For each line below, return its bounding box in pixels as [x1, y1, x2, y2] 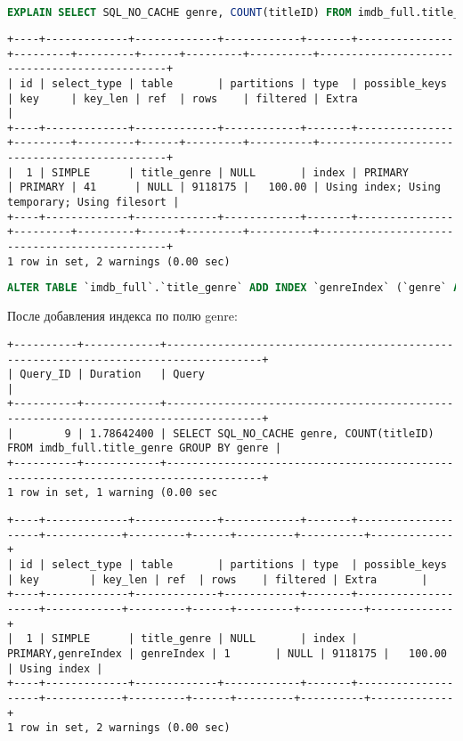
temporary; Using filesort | [7, 196, 180, 209]
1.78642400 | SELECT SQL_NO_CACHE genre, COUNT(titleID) [90, 427, 435, 440]
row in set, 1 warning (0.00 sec [20, 486, 218, 500]
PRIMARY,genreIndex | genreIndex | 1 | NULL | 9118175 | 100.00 [7, 647, 447, 660]
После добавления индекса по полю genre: [7, 306, 238, 325]
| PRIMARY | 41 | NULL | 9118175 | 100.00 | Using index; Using [7, 181, 441, 194]
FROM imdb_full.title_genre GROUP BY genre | [7, 442, 281, 455]
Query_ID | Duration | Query [20, 368, 205, 381]
